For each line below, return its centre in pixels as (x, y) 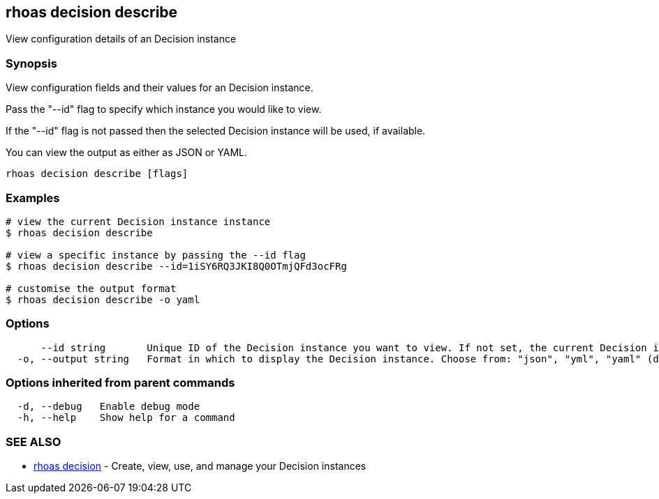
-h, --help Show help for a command (126, 418)
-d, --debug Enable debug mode (109, 407)
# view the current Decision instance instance (138, 221)
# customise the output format (91, 288)
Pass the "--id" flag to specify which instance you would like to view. (164, 109)
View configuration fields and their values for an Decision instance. (160, 88)
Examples (33, 198)
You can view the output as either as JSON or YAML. (127, 153)
